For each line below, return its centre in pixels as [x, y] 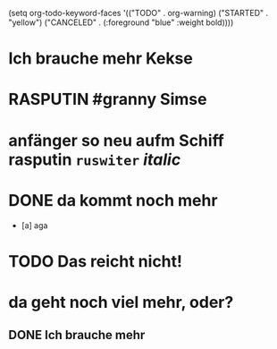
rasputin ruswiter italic [95, 159]
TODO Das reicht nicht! [96, 261]
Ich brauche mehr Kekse [101, 59]
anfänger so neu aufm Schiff [116, 140]
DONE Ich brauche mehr [77, 335]
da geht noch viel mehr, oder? [121, 302]
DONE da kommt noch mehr [113, 200]
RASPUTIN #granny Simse [108, 100]
